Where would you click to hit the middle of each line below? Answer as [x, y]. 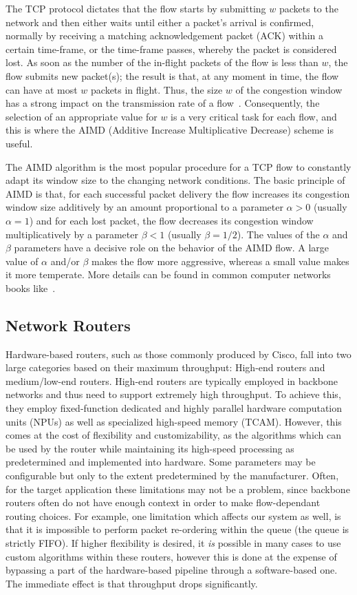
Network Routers [68, 325]
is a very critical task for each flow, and [254, 116]
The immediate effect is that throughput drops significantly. [132, 583]
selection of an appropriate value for [82, 116]
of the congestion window [289, 89]
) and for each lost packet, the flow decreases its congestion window [171, 220]
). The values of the [278, 234]
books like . [31, 288]
